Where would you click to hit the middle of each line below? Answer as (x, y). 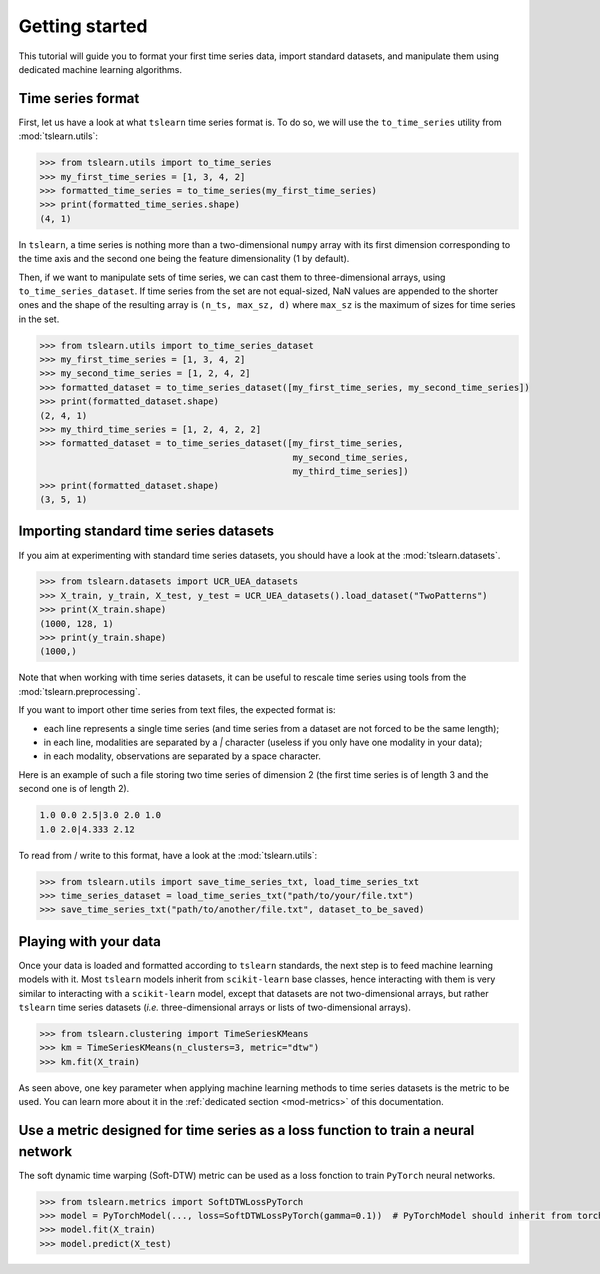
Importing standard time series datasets (146, 531)
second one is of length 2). (74, 789)
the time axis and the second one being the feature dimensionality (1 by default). (184, 259)
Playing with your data (90, 941)
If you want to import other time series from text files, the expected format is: (177, 710)
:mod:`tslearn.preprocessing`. (79, 691)
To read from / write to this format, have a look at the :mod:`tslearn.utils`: (168, 855)
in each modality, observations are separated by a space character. (182, 756)
